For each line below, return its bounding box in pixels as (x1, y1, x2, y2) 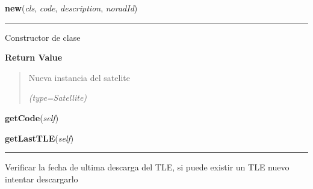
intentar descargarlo (5, 172, 78, 185)
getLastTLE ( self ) (5, 131, 74, 144)
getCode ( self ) (5, 111, 59, 124)
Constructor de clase (5, 31, 81, 43)
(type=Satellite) (28, 91, 87, 104)
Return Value (5, 51, 63, 64)
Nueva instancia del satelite (28, 71, 130, 83)
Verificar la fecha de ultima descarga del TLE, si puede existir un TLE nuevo (5, 161, 290, 173)
